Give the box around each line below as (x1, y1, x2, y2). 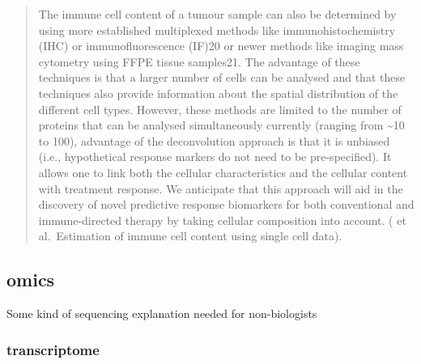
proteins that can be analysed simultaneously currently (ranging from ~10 (38, 116, 405, 133)
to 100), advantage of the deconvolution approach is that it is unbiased (38, 132, 390, 149)
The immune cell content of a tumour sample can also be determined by (38, 6, 397, 22)
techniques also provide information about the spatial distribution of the (38, 84, 398, 101)
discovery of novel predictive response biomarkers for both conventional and (38, 196, 415, 213)
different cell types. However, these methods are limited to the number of (38, 100, 402, 117)
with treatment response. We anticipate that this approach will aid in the (38, 180, 403, 197)
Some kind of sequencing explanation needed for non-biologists (6, 305, 317, 322)
